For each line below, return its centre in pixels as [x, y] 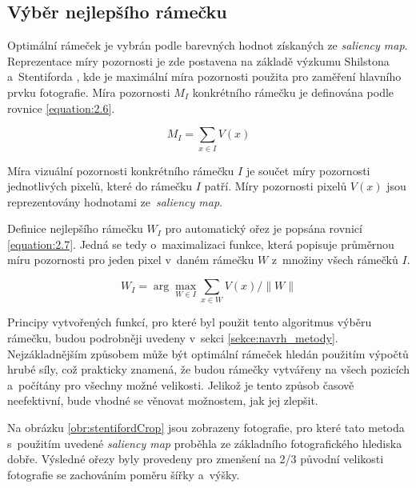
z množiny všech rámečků [335, 260]
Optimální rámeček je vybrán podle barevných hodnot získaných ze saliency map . [208, 45]
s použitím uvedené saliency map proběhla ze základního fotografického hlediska [205, 443]
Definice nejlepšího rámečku [75, 228]
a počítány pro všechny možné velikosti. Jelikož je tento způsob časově [181, 384]
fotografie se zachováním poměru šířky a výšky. [124, 474]
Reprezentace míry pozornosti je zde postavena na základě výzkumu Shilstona [198, 60]
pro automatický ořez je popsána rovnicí [264, 228]
